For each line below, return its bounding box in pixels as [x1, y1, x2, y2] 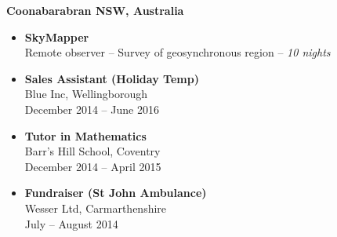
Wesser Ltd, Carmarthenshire [24, 199, 167, 216]
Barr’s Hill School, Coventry [24, 143, 161, 159]
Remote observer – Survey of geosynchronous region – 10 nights [24, 44, 331, 60]
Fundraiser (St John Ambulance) [24, 184, 207, 201]
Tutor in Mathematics [24, 127, 147, 144]
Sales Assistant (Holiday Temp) [24, 70, 199, 86]
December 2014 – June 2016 [24, 100, 159, 117]
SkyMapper [24, 28, 89, 45]
